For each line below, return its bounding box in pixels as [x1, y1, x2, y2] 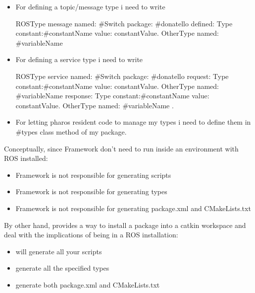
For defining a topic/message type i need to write [15, 1, 165, 11]
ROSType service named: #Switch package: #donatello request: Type [15, 71, 229, 81]
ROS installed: [4, 153, 48, 163]
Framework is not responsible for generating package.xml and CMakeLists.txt [15, 203, 251, 213]
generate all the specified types [15, 263, 109, 273]
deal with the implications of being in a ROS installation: [4, 229, 178, 240]
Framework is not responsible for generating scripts [15, 169, 171, 180]
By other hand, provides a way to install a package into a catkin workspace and [4, 220, 246, 230]
